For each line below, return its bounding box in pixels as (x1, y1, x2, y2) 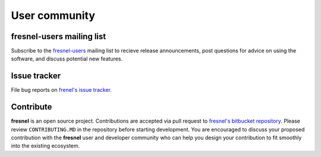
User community (11, 9, 95, 22)
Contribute (11, 102, 52, 112)
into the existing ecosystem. (11, 142, 80, 149)
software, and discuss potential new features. (11, 55, 123, 62)
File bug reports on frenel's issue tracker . (11, 86, 112, 94)
